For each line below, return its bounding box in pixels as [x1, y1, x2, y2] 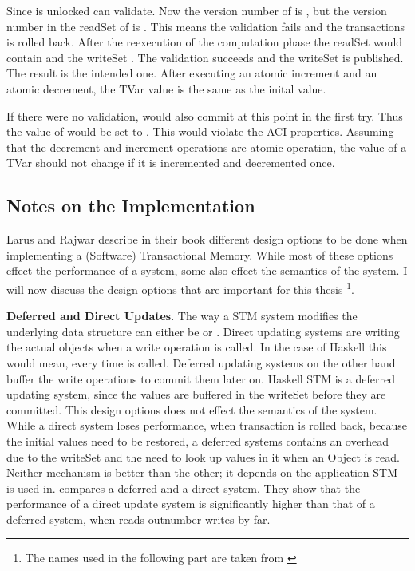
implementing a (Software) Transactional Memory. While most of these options [6, 246, 393, 263]
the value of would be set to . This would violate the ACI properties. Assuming [6, 123, 394, 140]
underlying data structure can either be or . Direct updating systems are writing [6, 323, 400, 339]
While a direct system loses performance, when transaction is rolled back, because [6, 417, 407, 434]
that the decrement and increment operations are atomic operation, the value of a [6, 138, 407, 155]
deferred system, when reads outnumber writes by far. [6, 510, 271, 527]
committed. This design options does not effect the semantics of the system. [6, 401, 377, 418]
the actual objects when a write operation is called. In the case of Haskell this [6, 339, 387, 355]
